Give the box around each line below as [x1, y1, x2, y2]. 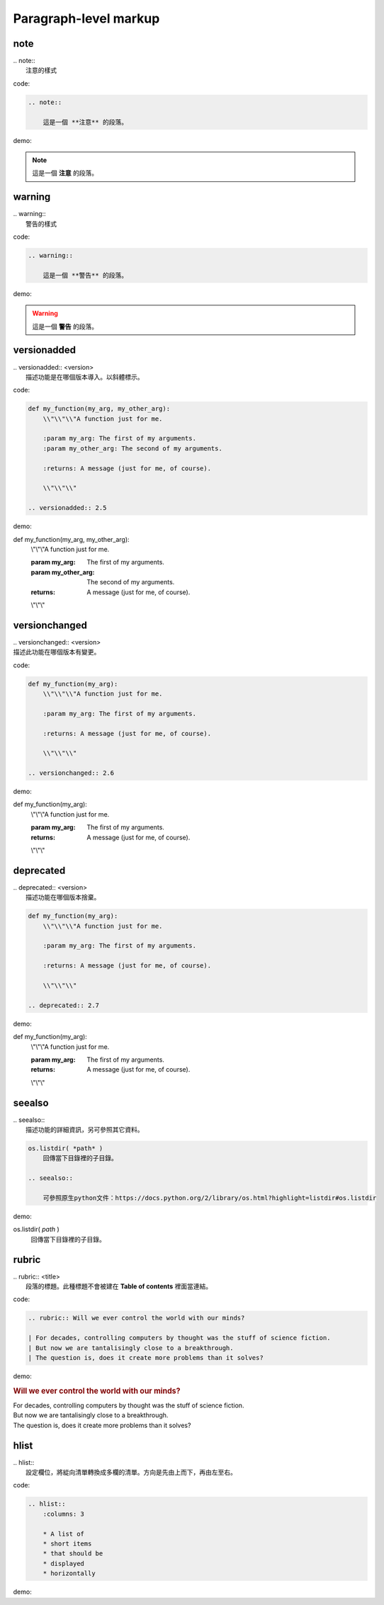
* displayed [43, 1559, 85, 1567]
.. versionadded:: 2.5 [28, 504, 107, 512]
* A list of [43, 1530, 85, 1538]
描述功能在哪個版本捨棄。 [26, 893, 101, 902]
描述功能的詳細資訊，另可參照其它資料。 [26, 1125, 144, 1134]
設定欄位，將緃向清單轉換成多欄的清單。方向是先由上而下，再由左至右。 [26, 1468, 237, 1477]
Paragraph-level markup [13, 11, 160, 26]
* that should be [43, 1550, 103, 1558]
